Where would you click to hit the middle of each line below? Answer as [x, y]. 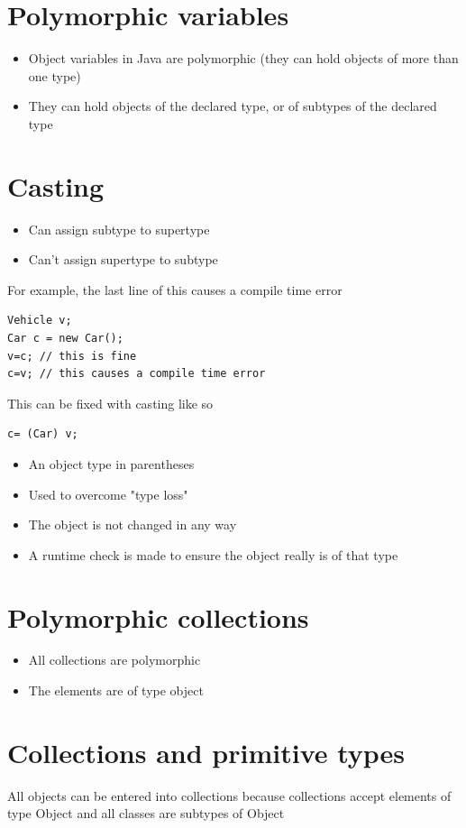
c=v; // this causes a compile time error [137, 374]
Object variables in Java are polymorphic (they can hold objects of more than [243, 58]
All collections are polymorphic [114, 660]
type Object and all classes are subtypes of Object [146, 813]
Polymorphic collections [158, 616]
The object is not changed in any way [132, 524]
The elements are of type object [116, 690]
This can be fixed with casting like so [110, 403]
